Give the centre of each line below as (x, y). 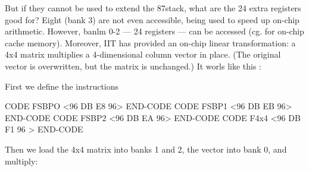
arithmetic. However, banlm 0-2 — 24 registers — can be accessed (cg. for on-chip (154, 31)
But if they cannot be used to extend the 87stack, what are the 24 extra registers (153, 8)
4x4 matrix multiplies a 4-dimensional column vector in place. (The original (143, 54)
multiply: (21, 161)
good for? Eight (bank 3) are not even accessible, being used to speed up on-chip (152, 19)
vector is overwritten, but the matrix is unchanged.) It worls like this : (133, 66)
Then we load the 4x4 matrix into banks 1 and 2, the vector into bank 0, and (146, 149)
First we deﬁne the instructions (62, 86)
